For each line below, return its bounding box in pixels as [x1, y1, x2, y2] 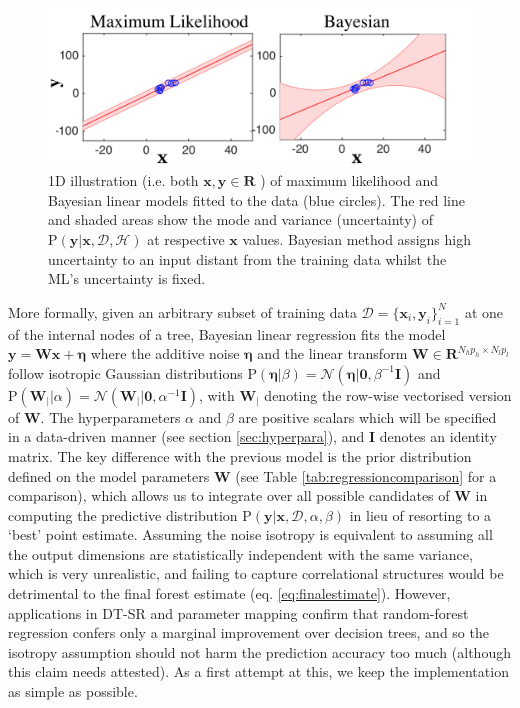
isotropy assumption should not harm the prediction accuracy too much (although [8, 641, 511, 662]
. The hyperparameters [40, 406, 181, 427]
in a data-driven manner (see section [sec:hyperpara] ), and [8, 426, 365, 447]
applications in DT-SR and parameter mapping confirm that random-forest [8, 602, 469, 623]
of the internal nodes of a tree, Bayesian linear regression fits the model [8, 323, 446, 344]
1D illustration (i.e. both [48, 170, 199, 191]
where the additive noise [90, 343, 240, 364]
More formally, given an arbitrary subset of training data [8, 301, 357, 322]
